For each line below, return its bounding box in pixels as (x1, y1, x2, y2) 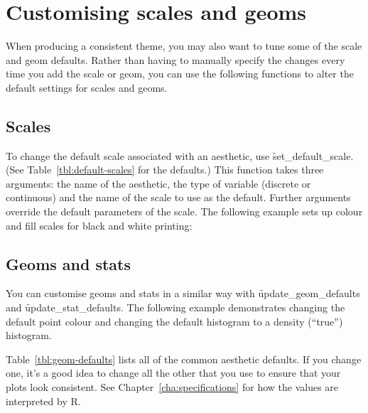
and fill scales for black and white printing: (6, 218, 193, 232)
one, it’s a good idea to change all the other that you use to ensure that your (6, 365, 341, 380)
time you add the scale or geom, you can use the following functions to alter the (6, 66, 354, 81)
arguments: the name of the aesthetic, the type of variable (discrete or (6, 176, 311, 191)
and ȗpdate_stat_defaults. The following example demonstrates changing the (6, 300, 345, 315)
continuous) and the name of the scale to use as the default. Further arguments (6, 190, 351, 205)
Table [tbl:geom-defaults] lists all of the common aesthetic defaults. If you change (6, 351, 362, 366)
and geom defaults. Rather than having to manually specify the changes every (6, 52, 345, 67)
